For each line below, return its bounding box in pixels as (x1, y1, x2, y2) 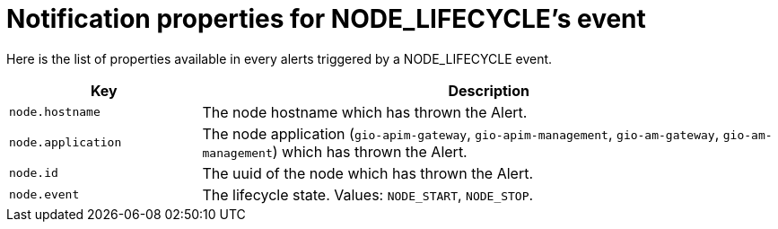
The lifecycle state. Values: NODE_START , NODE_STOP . (202, 185, 534, 204)
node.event (9, 188, 80, 202)
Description (448, 81, 529, 100)
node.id (9, 166, 58, 181)
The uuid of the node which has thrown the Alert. (202, 163, 534, 182)
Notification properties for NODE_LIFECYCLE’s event (6, 4, 646, 34)
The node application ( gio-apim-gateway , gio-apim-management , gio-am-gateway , (202, 124, 720, 143)
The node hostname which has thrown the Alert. (202, 102, 528, 121)
